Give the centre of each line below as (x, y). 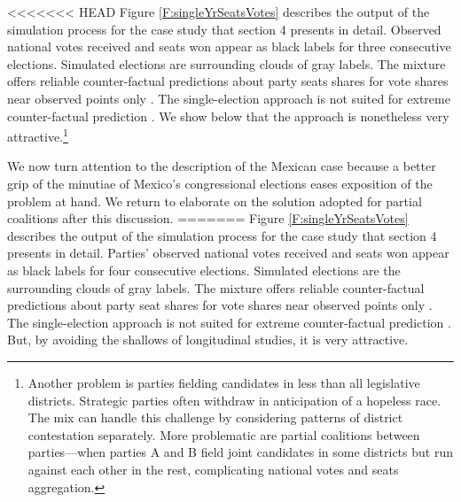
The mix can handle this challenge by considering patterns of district (215, 417)
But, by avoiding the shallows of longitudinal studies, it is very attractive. (208, 340)
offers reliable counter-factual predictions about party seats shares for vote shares (228, 81)
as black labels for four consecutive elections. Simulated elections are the (204, 270)
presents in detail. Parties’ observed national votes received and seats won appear (228, 253)
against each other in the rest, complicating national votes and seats (213, 469)
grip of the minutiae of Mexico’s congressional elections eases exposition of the (220, 183)
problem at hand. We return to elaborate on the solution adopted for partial (215, 201)
